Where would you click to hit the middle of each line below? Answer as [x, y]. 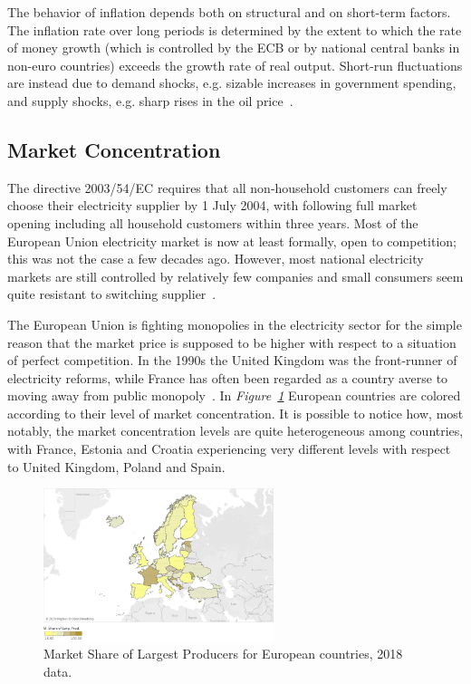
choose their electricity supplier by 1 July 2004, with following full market [212, 205]
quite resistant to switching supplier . [112, 294]
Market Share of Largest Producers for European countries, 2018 [223, 654]
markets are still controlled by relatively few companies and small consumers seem [235, 276]
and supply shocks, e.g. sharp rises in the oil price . [150, 100]
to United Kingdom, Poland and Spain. [116, 466]
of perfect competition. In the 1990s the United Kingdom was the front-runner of [232, 360]
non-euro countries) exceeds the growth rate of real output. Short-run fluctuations [235, 65]
